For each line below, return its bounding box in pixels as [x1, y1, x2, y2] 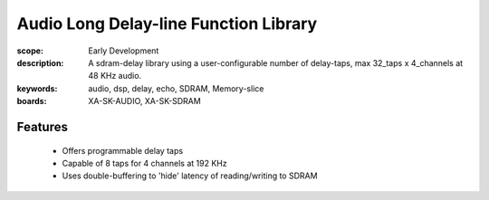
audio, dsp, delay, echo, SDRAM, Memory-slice [88, 82, 264, 94]
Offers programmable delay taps [62, 145, 184, 156]
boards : [16, 96, 47, 107]
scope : [16, 45, 44, 56]
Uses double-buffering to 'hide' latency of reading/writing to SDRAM [62, 170, 318, 181]
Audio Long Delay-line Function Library [16, 14, 318, 33]
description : [16, 57, 64, 68]
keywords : [16, 82, 58, 94]
